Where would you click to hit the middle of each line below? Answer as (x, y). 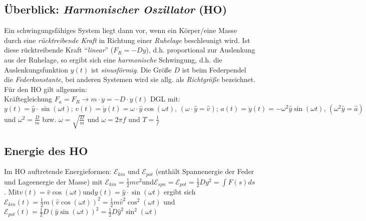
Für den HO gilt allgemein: (46, 89)
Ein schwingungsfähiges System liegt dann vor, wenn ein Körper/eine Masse (121, 30)
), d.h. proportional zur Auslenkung (201, 50)
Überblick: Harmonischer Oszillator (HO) (116, 9)
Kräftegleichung (28, 99)
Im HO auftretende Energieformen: (58, 171)
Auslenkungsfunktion (36, 69)
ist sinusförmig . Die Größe (131, 69)
